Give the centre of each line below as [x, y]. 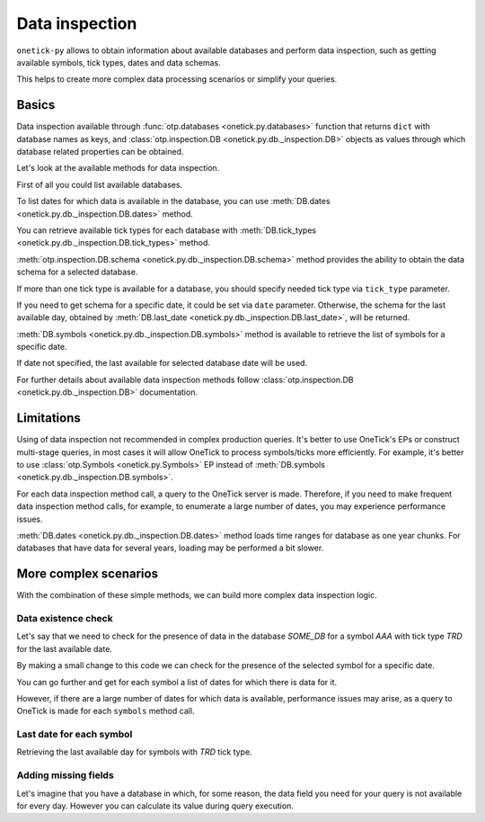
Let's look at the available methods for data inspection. [118, 168]
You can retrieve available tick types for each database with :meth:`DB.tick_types [167, 230]
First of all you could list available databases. [100, 184]
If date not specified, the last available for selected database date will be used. [162, 363]
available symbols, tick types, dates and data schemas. [119, 62]
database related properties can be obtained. [100, 152]
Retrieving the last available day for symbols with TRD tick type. [134, 752]
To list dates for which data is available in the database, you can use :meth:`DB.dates [174, 201]
